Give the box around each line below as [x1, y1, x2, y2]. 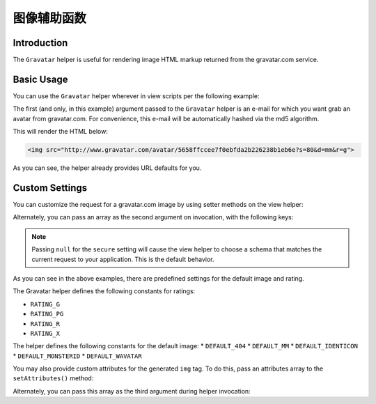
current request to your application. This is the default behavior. [31, 255, 214, 263]
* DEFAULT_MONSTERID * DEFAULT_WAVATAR [13, 352, 142, 360]
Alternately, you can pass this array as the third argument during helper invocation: [13, 387, 251, 395]
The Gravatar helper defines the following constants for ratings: [13, 287, 196, 295]
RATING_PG [30, 310, 64, 318]
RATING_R [30, 320, 61, 327]
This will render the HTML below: [13, 127, 108, 136]
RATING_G [30, 300, 61, 308]
